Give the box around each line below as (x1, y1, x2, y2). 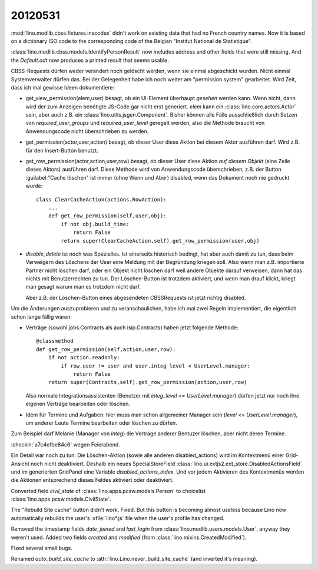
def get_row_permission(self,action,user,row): (36, 346, 176, 353)
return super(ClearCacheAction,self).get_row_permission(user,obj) (61, 237, 260, 244)
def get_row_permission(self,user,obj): (48, 213, 167, 219)
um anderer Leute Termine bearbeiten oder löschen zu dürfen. (25, 419, 178, 426)
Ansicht (11, 460, 29, 467)
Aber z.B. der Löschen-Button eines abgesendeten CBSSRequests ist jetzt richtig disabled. (25, 294, 246, 301)
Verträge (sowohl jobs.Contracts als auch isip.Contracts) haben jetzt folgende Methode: (25, 324, 238, 331)
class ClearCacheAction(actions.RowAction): (36, 196, 167, 203)
